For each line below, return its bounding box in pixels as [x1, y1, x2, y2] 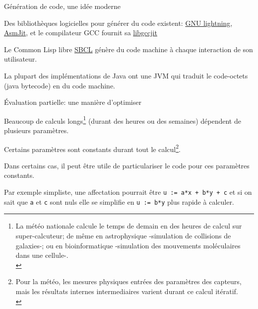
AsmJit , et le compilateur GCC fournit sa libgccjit [4, 27, 157, 38]
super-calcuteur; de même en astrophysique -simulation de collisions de [15, 230, 231, 240]
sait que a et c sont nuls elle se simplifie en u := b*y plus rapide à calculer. [4, 196, 234, 207]
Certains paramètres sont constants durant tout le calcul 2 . [4, 142, 181, 154]
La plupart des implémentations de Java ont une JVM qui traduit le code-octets [4, 70, 248, 80]
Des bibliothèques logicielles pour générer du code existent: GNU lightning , [4, 17, 233, 28]
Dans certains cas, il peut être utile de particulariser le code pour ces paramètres [4, 160, 250, 170]
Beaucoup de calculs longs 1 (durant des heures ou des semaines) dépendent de [4, 114, 241, 126]
